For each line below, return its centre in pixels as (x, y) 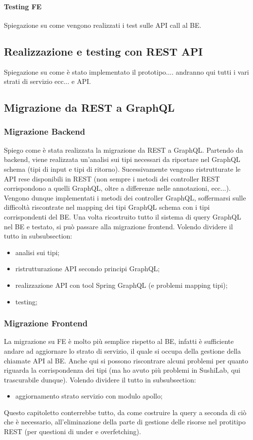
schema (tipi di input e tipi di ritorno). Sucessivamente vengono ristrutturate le (122, 169)
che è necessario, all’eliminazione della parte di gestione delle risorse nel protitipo (125, 422)
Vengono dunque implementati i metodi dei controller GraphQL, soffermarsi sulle (125, 197)
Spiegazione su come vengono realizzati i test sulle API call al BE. (103, 25)
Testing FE (23, 6)
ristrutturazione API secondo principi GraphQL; (88, 269)
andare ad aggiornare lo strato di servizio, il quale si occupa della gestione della (123, 350)
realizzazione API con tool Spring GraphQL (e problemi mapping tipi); (121, 285)
